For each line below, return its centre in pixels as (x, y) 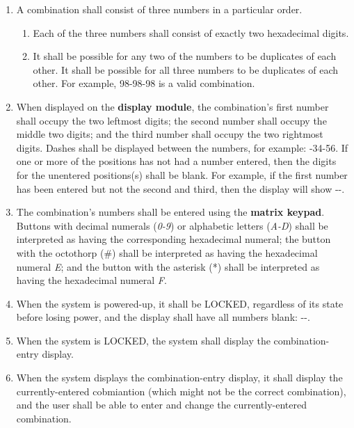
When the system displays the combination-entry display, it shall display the (179, 378)
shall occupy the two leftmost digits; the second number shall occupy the (171, 120)
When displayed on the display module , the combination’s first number (172, 106)
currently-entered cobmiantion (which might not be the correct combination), (181, 391)
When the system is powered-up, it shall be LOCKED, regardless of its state (180, 303)
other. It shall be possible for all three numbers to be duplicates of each (186, 69)
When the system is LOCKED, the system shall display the (143, 340)
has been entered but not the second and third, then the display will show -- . (180, 188)
